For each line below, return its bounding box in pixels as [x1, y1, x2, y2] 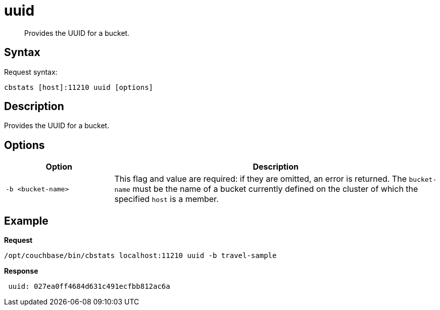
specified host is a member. [114, 194, 219, 204]
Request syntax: [4, 67, 58, 76]
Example [4, 214, 48, 227]
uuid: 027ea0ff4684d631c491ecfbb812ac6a [8, 282, 170, 291]
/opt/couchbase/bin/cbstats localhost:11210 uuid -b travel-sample [4, 251, 277, 260]
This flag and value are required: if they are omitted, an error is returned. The [114, 174, 407, 184]
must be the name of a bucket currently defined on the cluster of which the [132, 184, 418, 194]
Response [4, 267, 38, 276]
